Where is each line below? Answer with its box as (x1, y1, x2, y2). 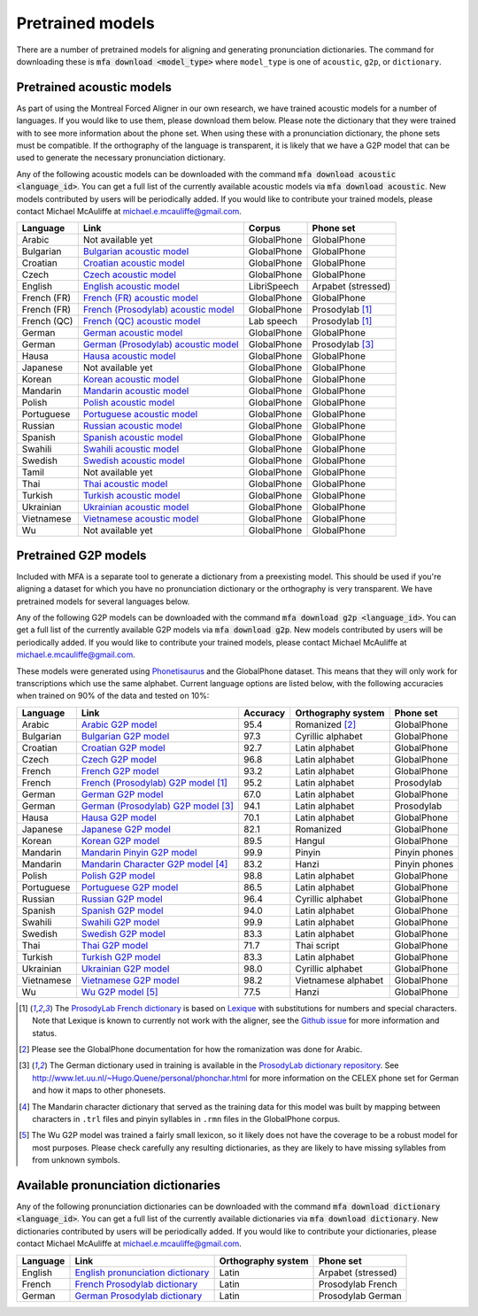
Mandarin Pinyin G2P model (81, 846, 198, 858)
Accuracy (243, 707, 286, 719)
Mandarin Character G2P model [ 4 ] (81, 857, 228, 870)
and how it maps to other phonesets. (32, 1085, 166, 1095)
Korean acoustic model (82, 373, 180, 385)
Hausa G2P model (81, 811, 157, 824)
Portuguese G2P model (81, 881, 179, 894)
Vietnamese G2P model (81, 974, 180, 987)
